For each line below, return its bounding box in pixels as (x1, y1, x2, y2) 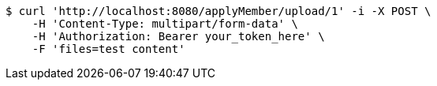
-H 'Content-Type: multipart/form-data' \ (32, 17, 298, 30)
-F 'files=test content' (32, 43, 185, 55)
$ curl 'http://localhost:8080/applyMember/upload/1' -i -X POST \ (6, 5, 431, 17)
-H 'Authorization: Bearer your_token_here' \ (32, 30, 325, 43)
